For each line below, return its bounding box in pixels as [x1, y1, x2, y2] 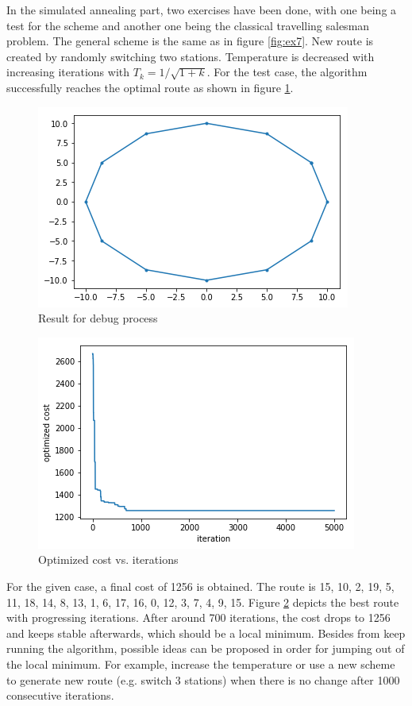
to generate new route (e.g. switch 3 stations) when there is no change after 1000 [6, 671, 400, 688]
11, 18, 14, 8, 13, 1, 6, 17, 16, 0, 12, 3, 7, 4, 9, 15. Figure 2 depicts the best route [6, 593, 399, 610]
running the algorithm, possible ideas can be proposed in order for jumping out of [6, 640, 405, 657]
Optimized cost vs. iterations [38, 551, 179, 568]
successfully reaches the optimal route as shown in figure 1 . [6, 79, 294, 95]
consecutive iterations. [6, 687, 114, 704]
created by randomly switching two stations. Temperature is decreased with [6, 48, 375, 64]
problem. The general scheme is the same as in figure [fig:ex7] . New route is [6, 33, 374, 49]
